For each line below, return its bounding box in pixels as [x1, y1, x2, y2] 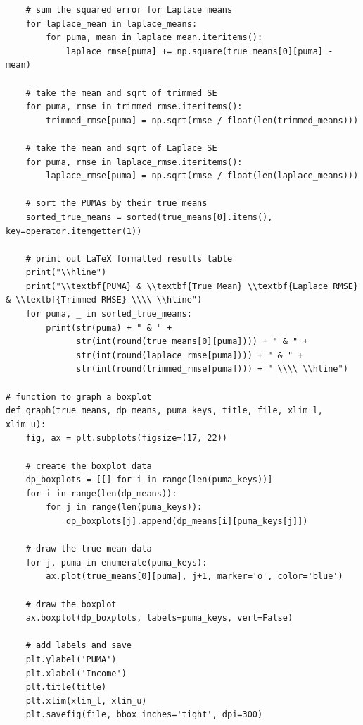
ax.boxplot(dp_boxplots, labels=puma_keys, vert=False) [25, 613, 293, 623]
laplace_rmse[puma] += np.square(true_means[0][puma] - [65, 46, 333, 56]
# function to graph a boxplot [6, 391, 152, 402]
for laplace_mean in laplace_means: [25, 18, 198, 29]
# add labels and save [25, 640, 132, 651]
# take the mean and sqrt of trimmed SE [25, 87, 217, 98]
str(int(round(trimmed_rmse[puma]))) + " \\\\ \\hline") [76, 364, 348, 374]
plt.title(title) [25, 682, 107, 693]
